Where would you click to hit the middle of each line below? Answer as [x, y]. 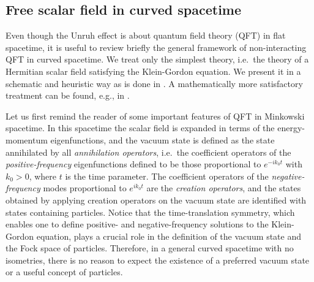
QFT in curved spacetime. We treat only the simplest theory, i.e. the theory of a [157, 59]
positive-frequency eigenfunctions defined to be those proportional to [133, 164]
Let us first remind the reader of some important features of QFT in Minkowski [155, 116]
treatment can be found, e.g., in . [68, 95]
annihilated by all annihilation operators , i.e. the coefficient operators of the [148, 152]
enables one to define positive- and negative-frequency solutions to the [137, 224]
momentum [27, 139]
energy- [291, 128]
